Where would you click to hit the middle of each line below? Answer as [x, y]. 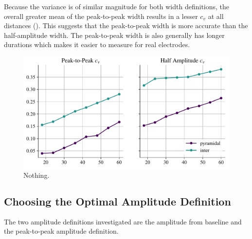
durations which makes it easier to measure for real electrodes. [97, 44]
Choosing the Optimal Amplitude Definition [117, 201]
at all [216, 16]
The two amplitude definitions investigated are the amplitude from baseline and [123, 221]
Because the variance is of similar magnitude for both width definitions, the [117, 6]
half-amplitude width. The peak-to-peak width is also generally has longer [114, 35]
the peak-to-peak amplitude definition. [61, 231]
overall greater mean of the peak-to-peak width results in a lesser [101, 16]
